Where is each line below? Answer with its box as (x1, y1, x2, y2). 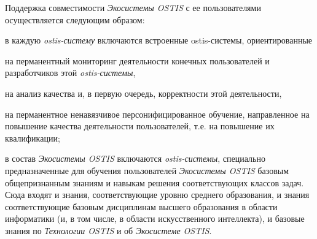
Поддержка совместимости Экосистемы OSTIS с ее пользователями (5, 1, 261, 13)
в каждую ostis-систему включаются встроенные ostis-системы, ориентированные (5, 34, 313, 47)
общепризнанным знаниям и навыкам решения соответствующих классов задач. (5, 176, 304, 189)
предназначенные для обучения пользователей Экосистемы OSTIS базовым (5, 164, 289, 176)
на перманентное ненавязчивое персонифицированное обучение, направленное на (5, 107, 310, 120)
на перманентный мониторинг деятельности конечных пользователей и (5, 54, 270, 67)
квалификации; (5, 131, 60, 144)
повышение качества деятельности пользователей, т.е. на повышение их (5, 120, 275, 132)
